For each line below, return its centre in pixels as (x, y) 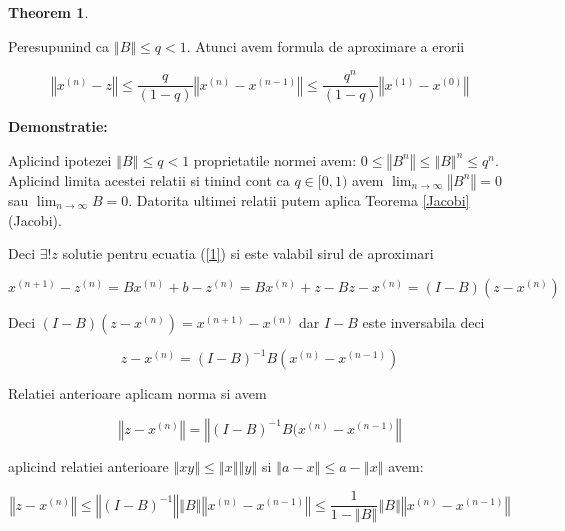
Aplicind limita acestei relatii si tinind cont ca (149, 179)
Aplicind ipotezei (60, 159)
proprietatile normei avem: (275, 159)
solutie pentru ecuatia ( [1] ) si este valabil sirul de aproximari (248, 253)
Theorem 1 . (48, 12)
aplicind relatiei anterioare (88, 465)
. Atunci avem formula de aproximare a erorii (325, 45)
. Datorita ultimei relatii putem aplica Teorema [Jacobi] (299, 199)
